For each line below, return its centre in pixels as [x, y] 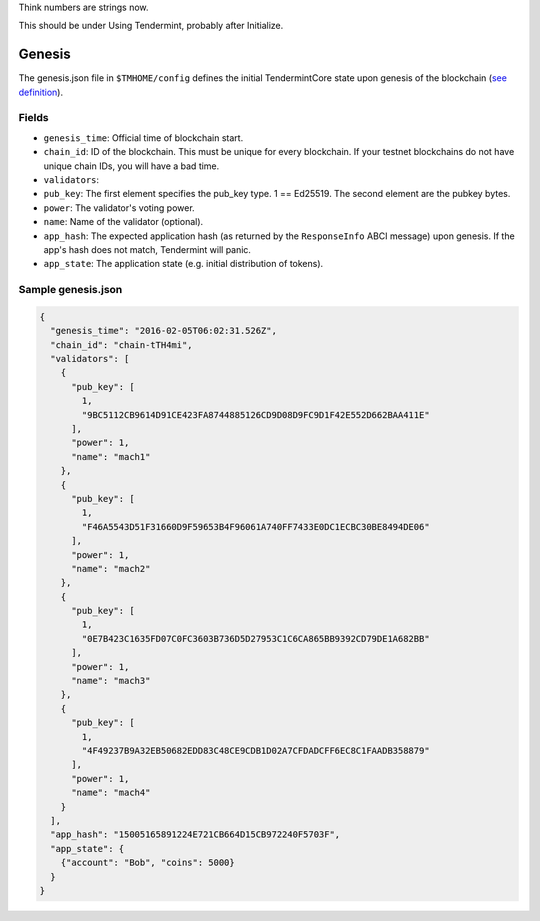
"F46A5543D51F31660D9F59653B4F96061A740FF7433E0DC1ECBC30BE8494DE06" [255, 526]
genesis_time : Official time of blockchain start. [143, 137]
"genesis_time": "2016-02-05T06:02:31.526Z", [163, 331]
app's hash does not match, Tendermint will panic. [147, 249]
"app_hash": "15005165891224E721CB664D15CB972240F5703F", [195, 834]
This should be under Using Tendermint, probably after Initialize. [151, 26]
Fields [33, 118]
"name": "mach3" [111, 681]
